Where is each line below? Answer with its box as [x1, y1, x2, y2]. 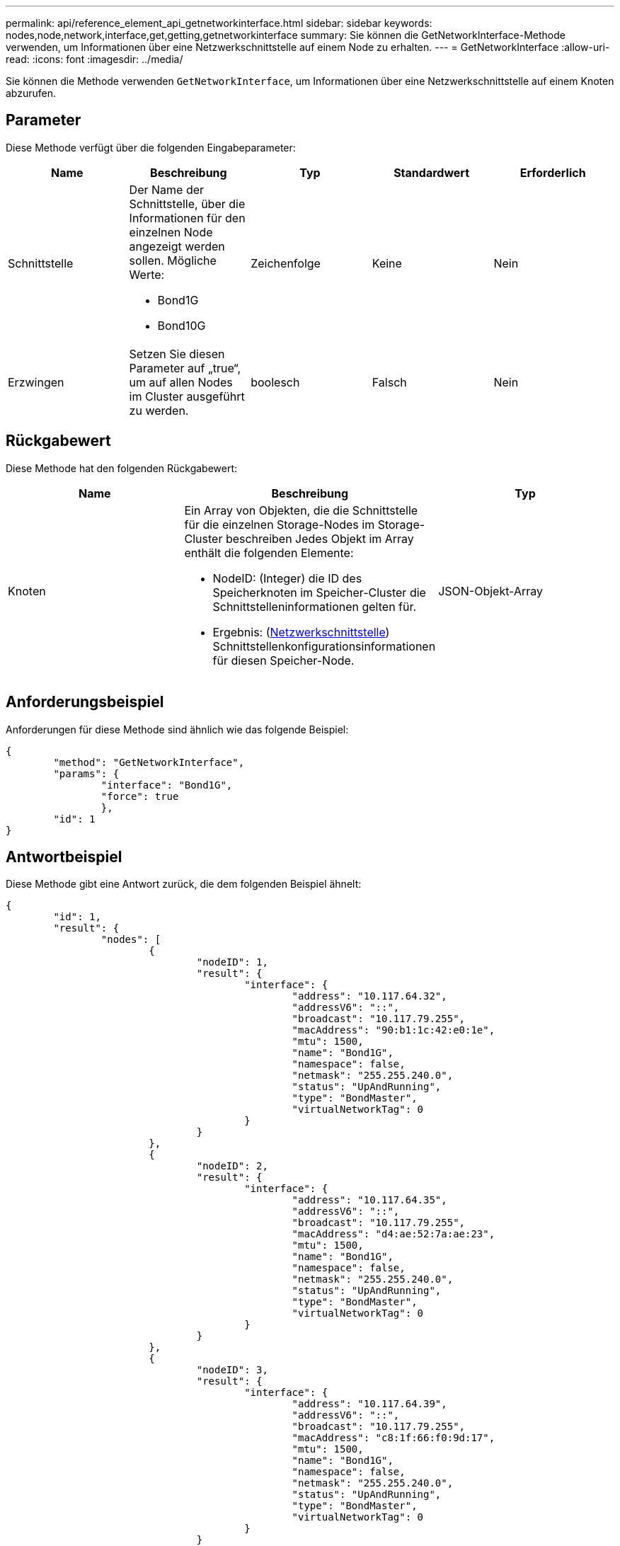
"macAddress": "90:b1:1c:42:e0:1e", [292, 1024, 495, 1036]
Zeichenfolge [251, 256, 321, 270]
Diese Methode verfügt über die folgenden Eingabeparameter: [6, 141, 296, 154]
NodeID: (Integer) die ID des [212, 571, 362, 585]
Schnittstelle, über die [129, 196, 246, 211]
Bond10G [157, 318, 206, 333]
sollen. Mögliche [129, 253, 217, 268]
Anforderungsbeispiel [6, 693, 164, 711]
